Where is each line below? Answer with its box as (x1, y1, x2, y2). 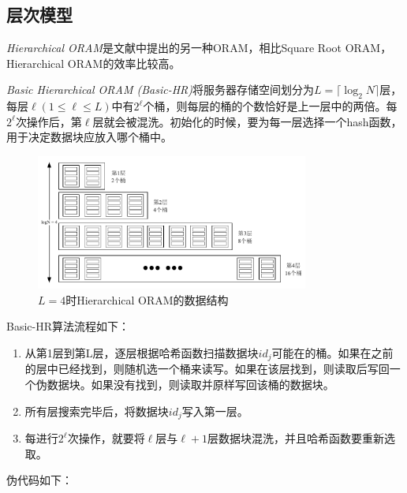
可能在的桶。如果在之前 (271, 344, 394, 360)
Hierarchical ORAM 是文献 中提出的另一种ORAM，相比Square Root (6, 39, 342, 56)
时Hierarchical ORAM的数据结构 (65, 291, 229, 308)
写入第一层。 (181, 402, 248, 419)
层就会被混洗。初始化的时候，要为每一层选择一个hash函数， (92, 113, 402, 129)
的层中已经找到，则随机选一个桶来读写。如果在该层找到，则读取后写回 (24, 360, 390, 377)
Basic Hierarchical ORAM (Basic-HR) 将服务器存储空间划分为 (6, 81, 314, 98)
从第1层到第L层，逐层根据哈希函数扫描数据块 (24, 344, 259, 360)
